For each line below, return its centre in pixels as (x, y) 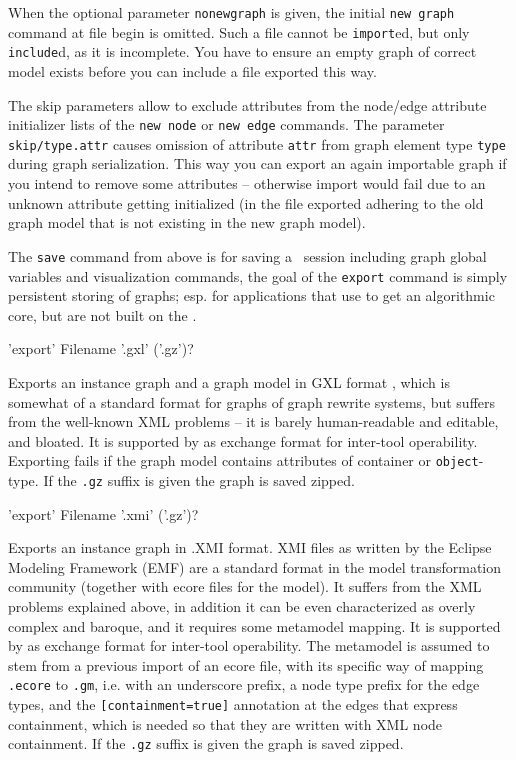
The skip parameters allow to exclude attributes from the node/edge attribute (247, 104)
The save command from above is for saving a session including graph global (247, 255)
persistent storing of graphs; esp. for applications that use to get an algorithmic (251, 295)
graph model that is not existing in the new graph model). (187, 222)
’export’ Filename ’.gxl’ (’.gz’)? (101, 348)
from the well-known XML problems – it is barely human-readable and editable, (253, 421)
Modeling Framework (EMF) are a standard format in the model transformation (255, 566)
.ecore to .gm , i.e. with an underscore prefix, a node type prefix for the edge (244, 684)
